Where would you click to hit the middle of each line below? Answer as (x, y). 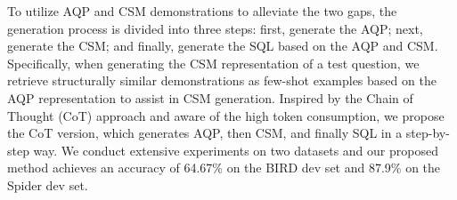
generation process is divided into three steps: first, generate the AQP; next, (215, 28)
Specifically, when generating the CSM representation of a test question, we (213, 63)
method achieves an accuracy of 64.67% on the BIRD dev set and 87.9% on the (224, 168)
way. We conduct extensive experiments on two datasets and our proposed (236, 150)
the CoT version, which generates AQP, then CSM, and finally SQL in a (205, 133)
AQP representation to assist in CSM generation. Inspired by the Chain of (210, 97)
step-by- (428, 133)
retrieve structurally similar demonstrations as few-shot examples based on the (222, 80)
